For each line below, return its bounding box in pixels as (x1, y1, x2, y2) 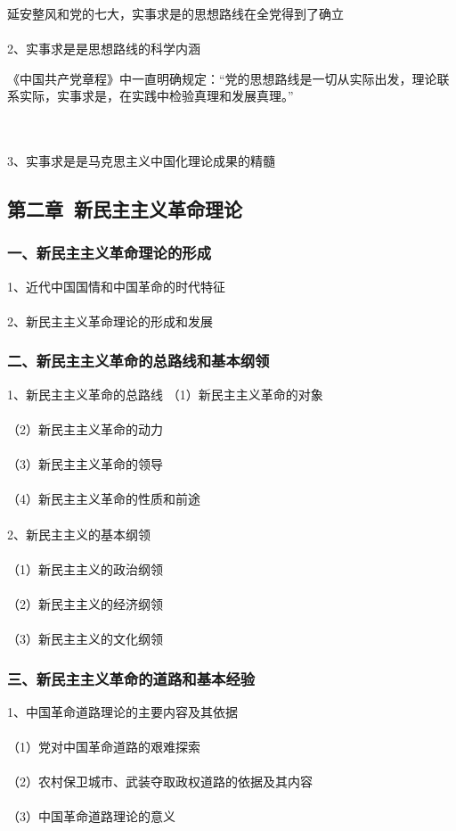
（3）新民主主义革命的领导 (7, 455, 163, 473)
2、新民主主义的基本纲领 (7, 524, 151, 543)
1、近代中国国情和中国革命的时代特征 (7, 276, 225, 295)
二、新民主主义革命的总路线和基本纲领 (7, 350, 270, 372)
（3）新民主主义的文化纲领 (7, 629, 163, 648)
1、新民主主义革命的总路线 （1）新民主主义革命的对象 (7, 384, 323, 403)
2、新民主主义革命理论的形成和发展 (7, 311, 213, 330)
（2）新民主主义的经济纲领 (7, 594, 163, 613)
